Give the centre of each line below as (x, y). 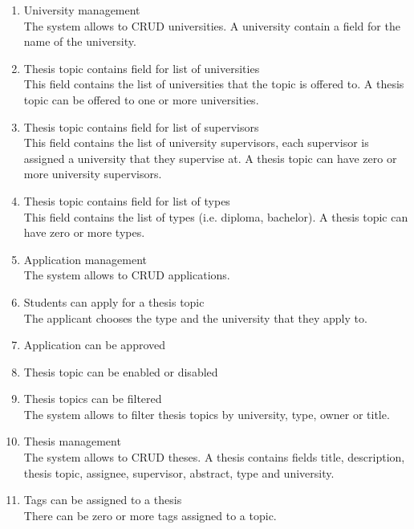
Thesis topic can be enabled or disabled (121, 371)
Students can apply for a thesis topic (114, 301)
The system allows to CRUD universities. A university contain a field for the (212, 25)
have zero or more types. (84, 232)
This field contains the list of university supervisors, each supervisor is (196, 142)
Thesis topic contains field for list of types (127, 200)
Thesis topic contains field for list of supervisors (141, 126)
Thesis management (72, 441)
